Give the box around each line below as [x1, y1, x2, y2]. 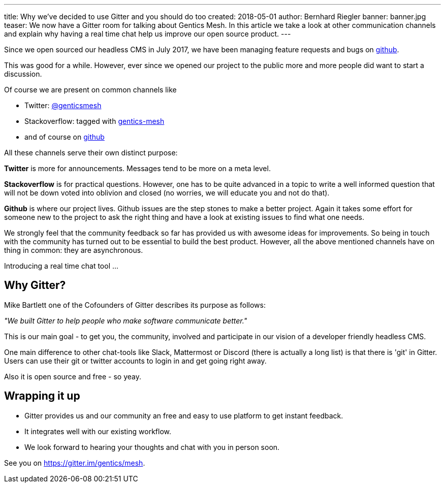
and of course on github [24, 133, 105, 141]
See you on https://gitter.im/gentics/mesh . [4, 458, 145, 467]
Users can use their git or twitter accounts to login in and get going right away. [4, 356, 267, 365]
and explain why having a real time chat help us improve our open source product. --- [4, 29, 291, 38]
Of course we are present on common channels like [4, 85, 177, 94]
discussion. [4, 70, 42, 78]
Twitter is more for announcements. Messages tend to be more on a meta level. [4, 164, 271, 173]
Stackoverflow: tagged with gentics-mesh [24, 117, 165, 125]
